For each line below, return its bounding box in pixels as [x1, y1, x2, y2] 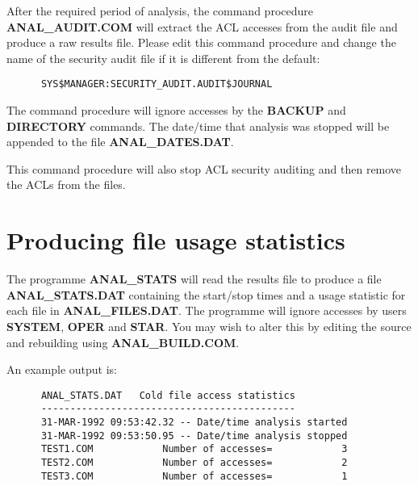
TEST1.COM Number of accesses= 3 [40, 443, 348, 455]
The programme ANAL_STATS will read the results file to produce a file [6, 270, 382, 287]
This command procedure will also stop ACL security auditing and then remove [6, 160, 402, 177]
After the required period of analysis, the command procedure [6, 2, 313, 19]
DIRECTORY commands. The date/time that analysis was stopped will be [6, 117, 390, 134]
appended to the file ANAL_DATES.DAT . [6, 133, 234, 150]
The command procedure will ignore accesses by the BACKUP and [6, 102, 346, 119]
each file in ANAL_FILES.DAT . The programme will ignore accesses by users [6, 302, 407, 319]
